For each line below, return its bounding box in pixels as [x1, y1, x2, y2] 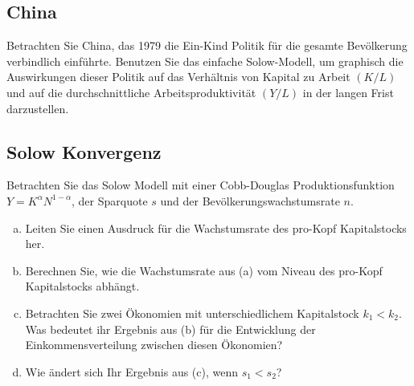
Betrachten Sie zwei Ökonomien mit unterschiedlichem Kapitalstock [25, 304, 359, 321]
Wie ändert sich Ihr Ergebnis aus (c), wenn [25, 363, 239, 380]
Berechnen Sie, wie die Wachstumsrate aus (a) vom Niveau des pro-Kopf [25, 262, 383, 278]
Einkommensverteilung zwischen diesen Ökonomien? [25, 336, 283, 353]
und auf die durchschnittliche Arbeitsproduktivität [6, 83, 256, 100]
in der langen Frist [302, 83, 394, 100]
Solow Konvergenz [6, 139, 162, 164]
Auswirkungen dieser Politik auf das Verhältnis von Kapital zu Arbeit [6, 68, 350, 85]
